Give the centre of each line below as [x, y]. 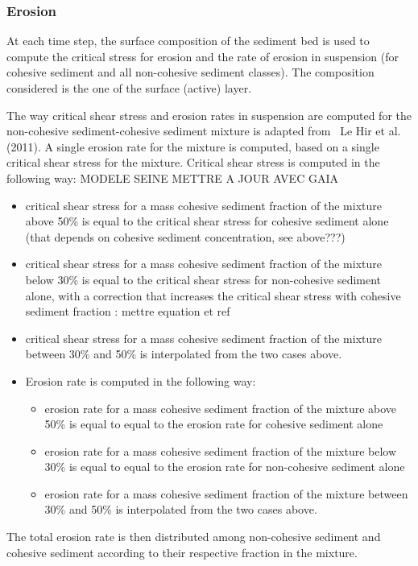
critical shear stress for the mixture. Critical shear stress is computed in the [193, 162]
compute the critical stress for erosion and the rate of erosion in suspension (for [203, 56]
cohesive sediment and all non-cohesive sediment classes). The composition [190, 72]
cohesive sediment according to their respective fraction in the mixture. [182, 552]
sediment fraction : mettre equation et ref [128, 311]
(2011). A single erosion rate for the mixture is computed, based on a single [193, 146]
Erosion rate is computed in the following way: [141, 380]
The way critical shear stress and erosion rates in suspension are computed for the [209, 115]
